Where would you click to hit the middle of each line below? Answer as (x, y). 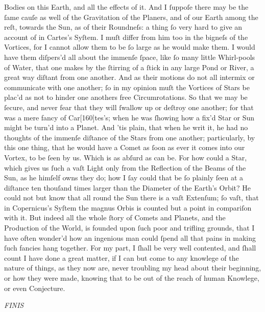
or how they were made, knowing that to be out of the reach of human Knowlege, (132, 278)
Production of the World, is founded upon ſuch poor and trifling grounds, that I (129, 228)
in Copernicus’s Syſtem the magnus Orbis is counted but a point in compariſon (128, 207)
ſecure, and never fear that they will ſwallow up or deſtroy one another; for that (129, 107)
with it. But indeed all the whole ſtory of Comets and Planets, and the (115, 217)
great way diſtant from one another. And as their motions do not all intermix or (129, 77)
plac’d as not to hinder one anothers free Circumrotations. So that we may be (126, 97)
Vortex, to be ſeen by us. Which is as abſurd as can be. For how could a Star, (126, 157)
